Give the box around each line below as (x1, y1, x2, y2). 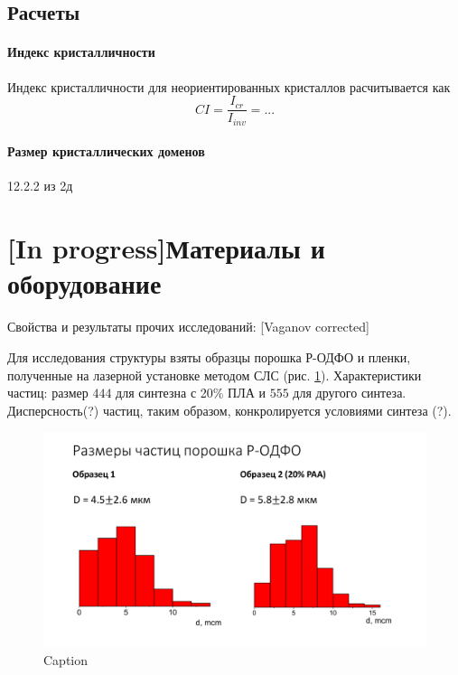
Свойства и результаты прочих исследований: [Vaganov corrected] (7, 317, 369, 336)
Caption (43, 651, 89, 670)
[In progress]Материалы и (7, 230, 325, 267)
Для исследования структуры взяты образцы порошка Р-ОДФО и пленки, (7, 347, 411, 366)
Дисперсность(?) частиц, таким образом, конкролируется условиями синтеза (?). (7, 400, 452, 419)
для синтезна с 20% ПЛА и (116, 383, 266, 402)
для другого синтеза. (293, 383, 407, 402)
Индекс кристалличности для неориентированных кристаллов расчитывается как (7, 77, 451, 96)
